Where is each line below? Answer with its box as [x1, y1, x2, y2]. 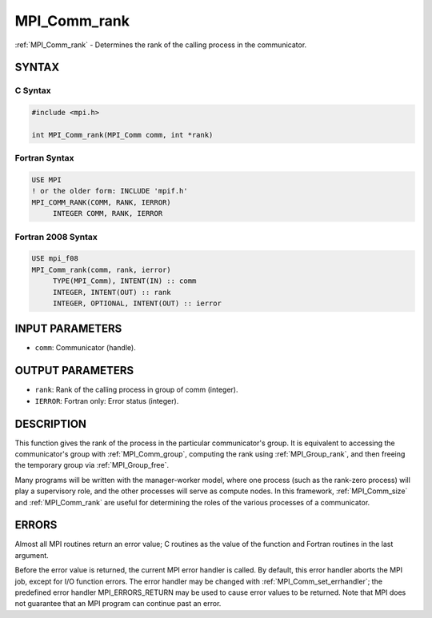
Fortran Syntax [14, 153, 74, 164]
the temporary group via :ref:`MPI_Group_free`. [14, 461, 170, 470]
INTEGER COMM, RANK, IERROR [52, 209, 163, 218]
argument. [14, 550, 50, 560]
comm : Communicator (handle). [34, 343, 136, 353]
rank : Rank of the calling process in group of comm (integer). [34, 385, 239, 395]
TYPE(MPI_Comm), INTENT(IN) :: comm [52, 277, 197, 285]
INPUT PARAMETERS [14, 322, 122, 336]
